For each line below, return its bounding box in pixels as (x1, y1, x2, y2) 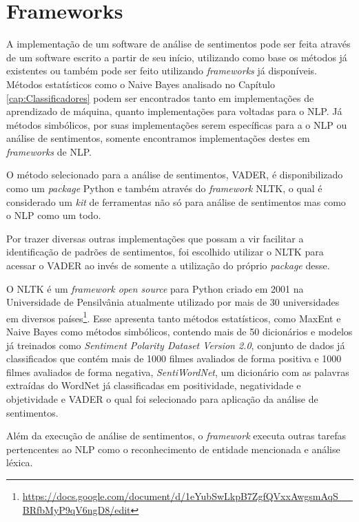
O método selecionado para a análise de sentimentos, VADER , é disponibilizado (6, 167, 343, 182)
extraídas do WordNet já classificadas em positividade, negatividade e (6, 378, 301, 393)
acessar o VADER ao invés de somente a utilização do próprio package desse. (6, 258, 330, 273)
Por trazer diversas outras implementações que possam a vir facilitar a (6, 231, 304, 245)
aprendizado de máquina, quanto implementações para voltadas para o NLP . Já (6, 104, 342, 118)
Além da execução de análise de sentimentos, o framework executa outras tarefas (6, 428, 347, 443)
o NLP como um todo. (6, 208, 101, 222)
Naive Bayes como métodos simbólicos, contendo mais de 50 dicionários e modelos (6, 324, 353, 339)
